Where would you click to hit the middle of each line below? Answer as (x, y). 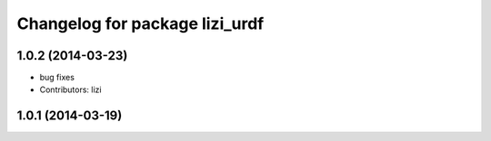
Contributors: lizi (70, 89)
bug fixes (57, 78)
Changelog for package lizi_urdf (140, 23)
